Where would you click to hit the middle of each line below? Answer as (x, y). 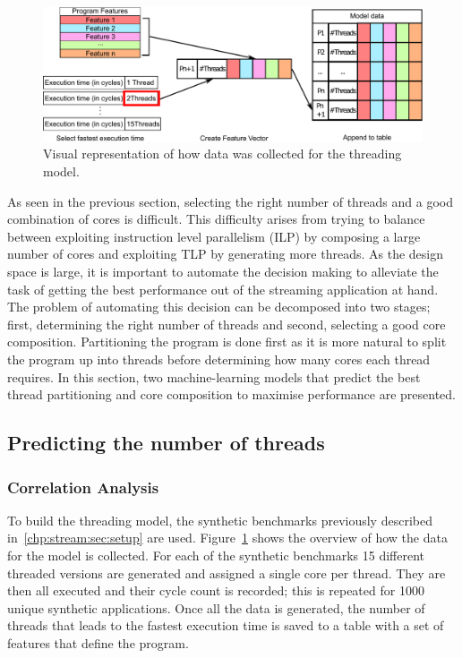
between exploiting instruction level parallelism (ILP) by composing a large (214, 236)
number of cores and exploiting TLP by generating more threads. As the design (226, 254)
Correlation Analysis (83, 487)
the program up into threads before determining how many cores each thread (219, 359)
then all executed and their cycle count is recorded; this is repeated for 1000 (216, 590)
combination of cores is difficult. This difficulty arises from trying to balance (216, 219)
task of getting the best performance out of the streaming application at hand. (223, 289)
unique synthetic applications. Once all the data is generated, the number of (216, 607)
